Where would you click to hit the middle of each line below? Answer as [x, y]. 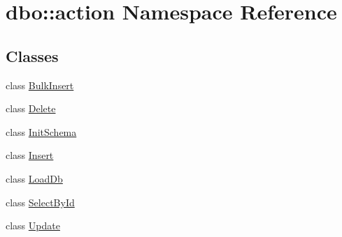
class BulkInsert [40, 85]
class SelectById [40, 202]
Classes [32, 55]
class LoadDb [34, 178]
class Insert [30, 155]
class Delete [31, 108]
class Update [33, 225]
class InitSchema [41, 131]
